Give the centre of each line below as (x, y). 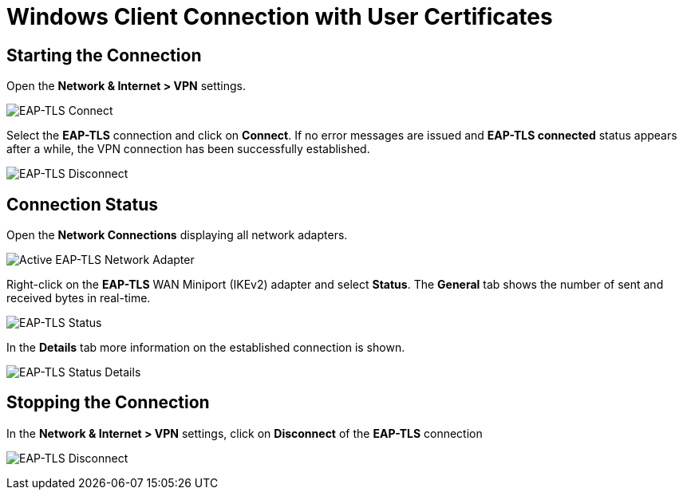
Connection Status (82, 204)
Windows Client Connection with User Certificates (280, 17)
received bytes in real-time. (79, 298)
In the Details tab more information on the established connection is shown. (206, 348)
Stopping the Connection (108, 403)
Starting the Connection (104, 55)
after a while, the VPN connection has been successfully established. (188, 149)
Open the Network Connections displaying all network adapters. (177, 235)
